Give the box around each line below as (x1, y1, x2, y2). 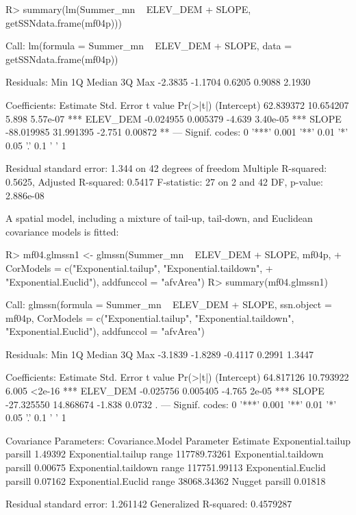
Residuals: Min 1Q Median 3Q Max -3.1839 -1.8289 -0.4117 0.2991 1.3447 (5, 347, 314, 361)
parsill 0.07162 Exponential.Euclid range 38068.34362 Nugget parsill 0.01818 (5, 473, 326, 488)
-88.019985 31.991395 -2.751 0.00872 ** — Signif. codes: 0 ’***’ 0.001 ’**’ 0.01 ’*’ (5, 125, 348, 139)
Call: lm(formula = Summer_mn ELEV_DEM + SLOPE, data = (5, 38, 292, 53)
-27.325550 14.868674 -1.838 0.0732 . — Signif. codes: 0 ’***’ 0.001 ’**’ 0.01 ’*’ (5, 397, 337, 411)
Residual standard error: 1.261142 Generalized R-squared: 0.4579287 (5, 497, 292, 511)
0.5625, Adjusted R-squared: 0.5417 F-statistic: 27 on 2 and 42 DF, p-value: (5, 174, 323, 188)
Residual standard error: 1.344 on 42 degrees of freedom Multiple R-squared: (5, 161, 327, 175)
